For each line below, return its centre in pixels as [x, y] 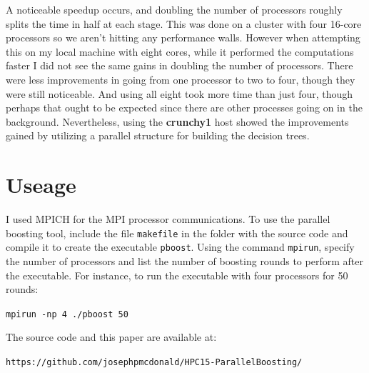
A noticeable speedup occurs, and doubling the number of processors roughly [174, 9]
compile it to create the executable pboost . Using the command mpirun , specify [180, 247]
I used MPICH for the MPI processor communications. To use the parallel [168, 219]
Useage [41, 185]
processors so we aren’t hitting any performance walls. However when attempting [183, 38]
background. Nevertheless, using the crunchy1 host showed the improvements [177, 121]
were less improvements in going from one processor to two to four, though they [181, 79]
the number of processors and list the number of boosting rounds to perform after [184, 260]
